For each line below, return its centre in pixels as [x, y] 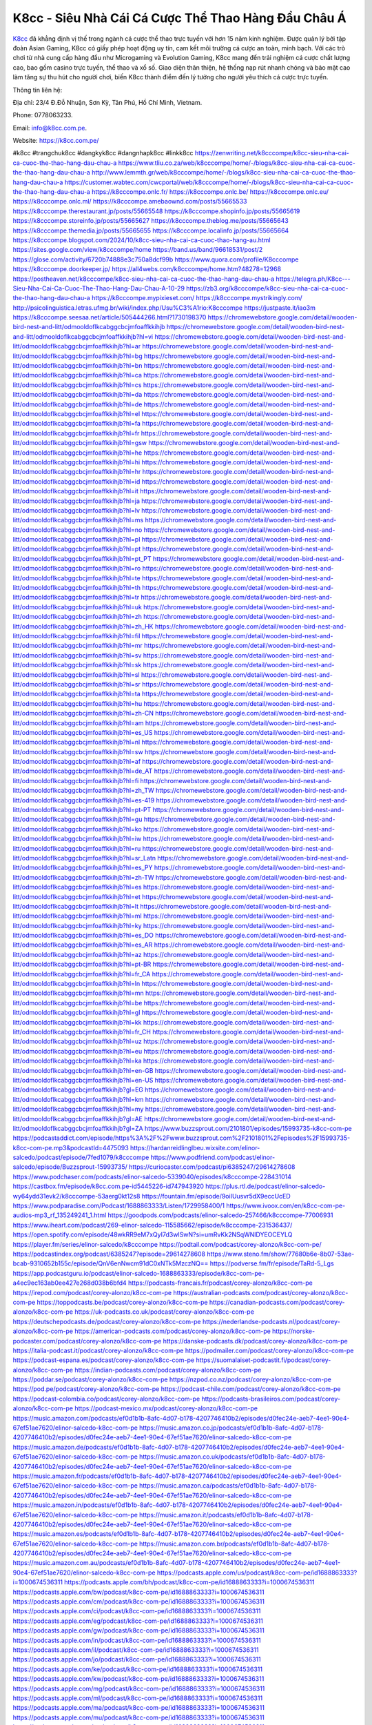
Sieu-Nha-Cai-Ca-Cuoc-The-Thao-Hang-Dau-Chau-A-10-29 [99, 288]
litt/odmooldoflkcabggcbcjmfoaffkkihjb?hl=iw [77, 839]
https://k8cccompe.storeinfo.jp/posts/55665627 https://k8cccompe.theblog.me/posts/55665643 [151, 221]
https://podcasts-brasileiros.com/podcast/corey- [271, 1399]
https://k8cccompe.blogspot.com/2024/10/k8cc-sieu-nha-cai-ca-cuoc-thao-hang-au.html [142, 240]
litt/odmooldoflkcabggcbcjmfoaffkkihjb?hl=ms [78, 520]
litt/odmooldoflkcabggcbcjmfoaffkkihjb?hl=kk [77, 1022]
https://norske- [294, 1331]
